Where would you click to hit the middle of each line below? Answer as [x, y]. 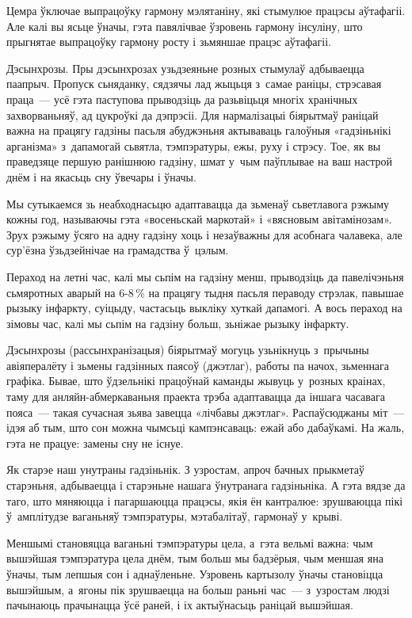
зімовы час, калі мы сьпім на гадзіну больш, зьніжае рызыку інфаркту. [178, 323]
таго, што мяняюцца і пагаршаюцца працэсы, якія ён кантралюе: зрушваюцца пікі [205, 500]
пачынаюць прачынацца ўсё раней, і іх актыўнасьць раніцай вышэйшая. [180, 605]
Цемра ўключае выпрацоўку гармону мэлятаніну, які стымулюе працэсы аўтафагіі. [206, 10]
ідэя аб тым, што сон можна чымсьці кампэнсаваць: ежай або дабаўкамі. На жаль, [206, 427]
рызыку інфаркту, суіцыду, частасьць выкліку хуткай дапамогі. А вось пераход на [204, 308]
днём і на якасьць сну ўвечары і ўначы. [101, 176]
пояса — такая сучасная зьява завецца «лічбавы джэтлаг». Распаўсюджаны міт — [206, 412]
